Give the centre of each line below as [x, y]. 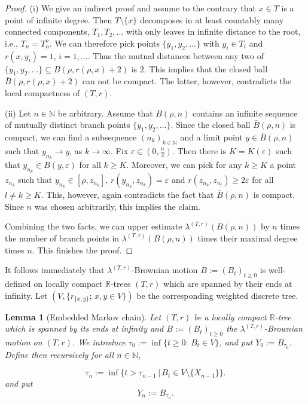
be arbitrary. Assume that [105, 113]
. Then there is [199, 150]
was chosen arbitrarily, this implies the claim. [117, 206]
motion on [24, 342]
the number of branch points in [62, 238]
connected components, [47, 31]
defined [18, 283]
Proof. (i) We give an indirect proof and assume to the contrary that [130, 8]
